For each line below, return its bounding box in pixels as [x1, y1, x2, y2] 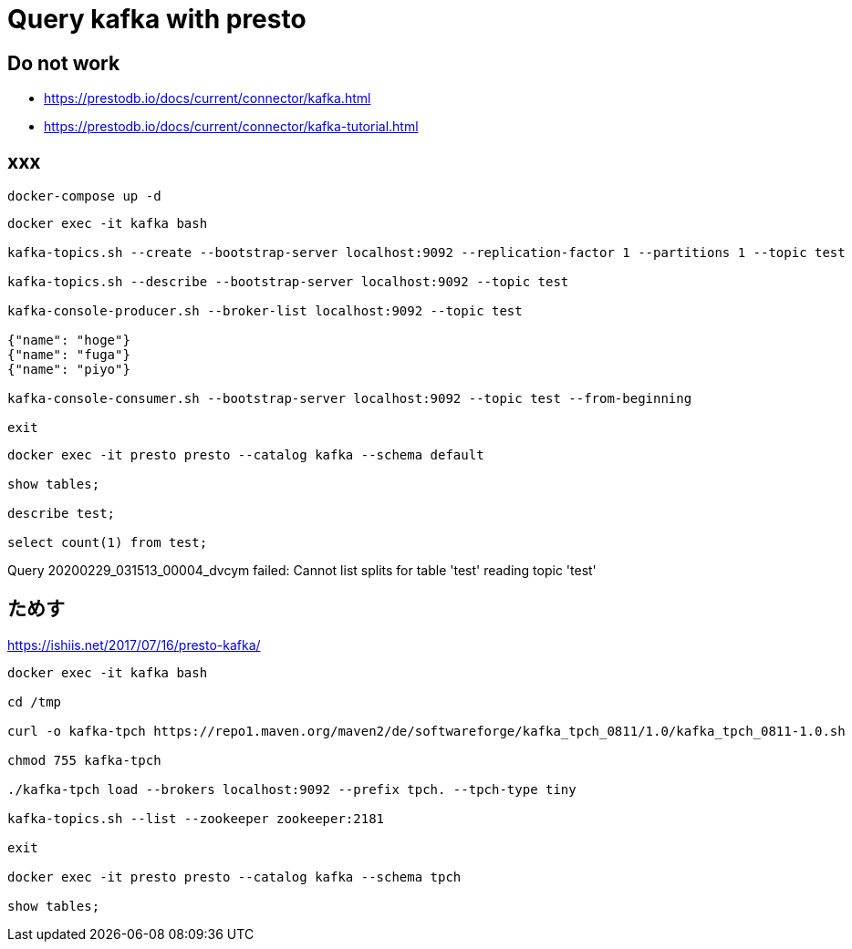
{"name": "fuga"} [7, 347, 130, 363]
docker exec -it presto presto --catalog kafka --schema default [7, 448, 484, 463]
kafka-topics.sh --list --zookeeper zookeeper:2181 [7, 810, 385, 826]
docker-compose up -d [7, 189, 161, 204]
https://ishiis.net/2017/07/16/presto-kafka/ [7, 636, 261, 653]
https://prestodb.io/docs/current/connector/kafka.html [44, 90, 371, 107]
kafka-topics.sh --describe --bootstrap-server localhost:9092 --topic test [7, 274, 569, 290]
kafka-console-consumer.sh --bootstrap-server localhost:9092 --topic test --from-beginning [7, 391, 692, 407]
